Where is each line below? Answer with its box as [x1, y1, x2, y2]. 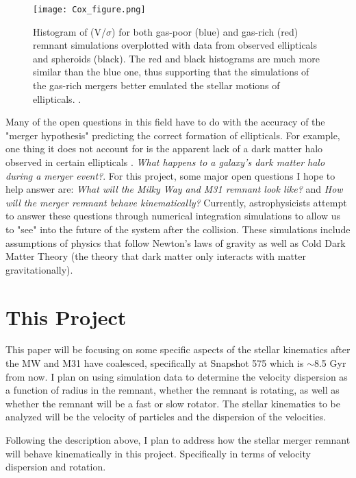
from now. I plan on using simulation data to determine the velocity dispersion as [5, 369, 348, 383]
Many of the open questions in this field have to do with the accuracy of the [5, 115, 325, 129]
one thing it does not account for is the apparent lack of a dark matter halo [5, 141, 323, 156]
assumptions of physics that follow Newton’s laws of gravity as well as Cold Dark [5, 235, 346, 250]
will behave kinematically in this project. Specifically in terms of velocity [5, 446, 311, 460]
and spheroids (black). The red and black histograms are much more [33, 51, 320, 65]
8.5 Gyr [314, 356, 346, 370]
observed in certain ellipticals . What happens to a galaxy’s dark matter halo [5, 155, 325, 169]
